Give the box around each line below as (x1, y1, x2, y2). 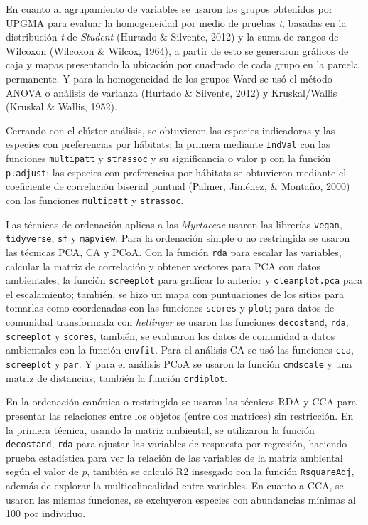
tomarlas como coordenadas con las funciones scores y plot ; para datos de (6, 300, 335, 315)
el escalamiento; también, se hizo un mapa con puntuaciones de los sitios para (6, 286, 345, 301)
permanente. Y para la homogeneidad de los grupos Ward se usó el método (6, 70, 332, 85)
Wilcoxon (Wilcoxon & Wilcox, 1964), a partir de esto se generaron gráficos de (6, 43, 349, 58)
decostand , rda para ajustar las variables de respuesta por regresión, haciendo (6, 436, 347, 451)
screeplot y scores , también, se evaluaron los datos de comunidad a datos (6, 328, 335, 343)
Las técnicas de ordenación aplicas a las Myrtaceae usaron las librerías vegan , (6, 216, 342, 231)
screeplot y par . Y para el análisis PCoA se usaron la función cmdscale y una (6, 356, 352, 371)
